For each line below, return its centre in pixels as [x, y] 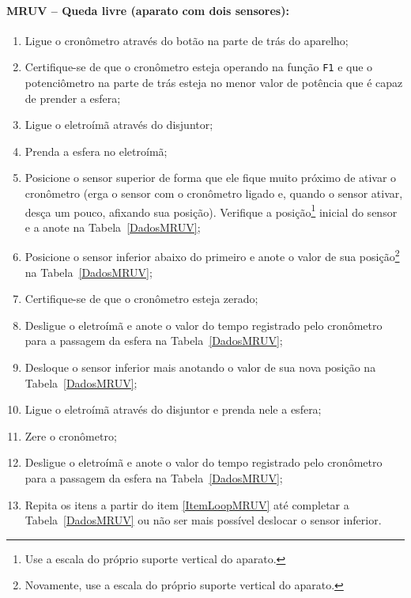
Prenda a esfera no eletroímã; [96, 151]
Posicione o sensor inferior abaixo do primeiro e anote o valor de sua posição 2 [212, 255]
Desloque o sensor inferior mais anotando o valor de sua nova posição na [200, 367]
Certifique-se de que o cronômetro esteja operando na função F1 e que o [199, 67]
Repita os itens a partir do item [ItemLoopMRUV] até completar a [187, 504]
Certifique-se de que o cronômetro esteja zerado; [141, 299]
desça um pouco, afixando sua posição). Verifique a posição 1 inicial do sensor [211, 210]
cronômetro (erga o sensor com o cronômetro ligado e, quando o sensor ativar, [214, 193]
